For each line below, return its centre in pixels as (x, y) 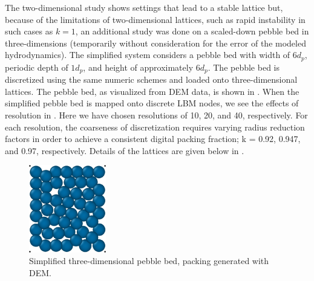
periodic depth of (37, 67)
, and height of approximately (138, 67)
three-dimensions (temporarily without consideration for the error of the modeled (155, 43)
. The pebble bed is (244, 67)
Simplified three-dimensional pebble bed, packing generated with (149, 261)
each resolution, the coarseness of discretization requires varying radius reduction (155, 127)
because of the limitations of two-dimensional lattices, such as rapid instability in (155, 19)
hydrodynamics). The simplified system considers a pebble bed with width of (148, 55)
